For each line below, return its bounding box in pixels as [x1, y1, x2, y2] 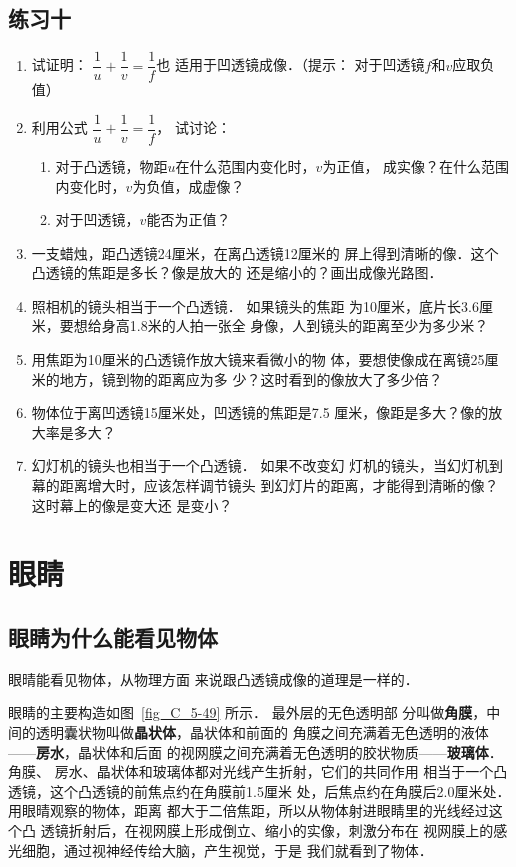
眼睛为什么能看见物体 [8, 622, 218, 652]
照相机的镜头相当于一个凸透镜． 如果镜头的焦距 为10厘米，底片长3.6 [31, 295, 480, 316]
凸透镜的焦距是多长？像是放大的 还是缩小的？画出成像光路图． [31, 262, 443, 283]
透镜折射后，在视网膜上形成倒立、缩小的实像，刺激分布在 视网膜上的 [40, 819, 494, 840]
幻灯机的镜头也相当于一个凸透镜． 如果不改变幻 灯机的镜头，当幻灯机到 [31, 455, 504, 476]
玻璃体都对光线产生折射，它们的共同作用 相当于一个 [152, 761, 494, 782]
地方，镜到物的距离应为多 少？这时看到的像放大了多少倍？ [59, 368, 443, 389]
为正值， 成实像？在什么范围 [322, 155, 510, 176]
